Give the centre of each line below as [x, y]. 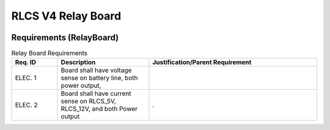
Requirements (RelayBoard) [65, 38]
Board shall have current [96, 93]
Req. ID [26, 62]
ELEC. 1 [26, 78]
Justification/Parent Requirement [202, 62]
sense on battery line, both [99, 78]
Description [78, 62]
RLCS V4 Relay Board [66, 16]
